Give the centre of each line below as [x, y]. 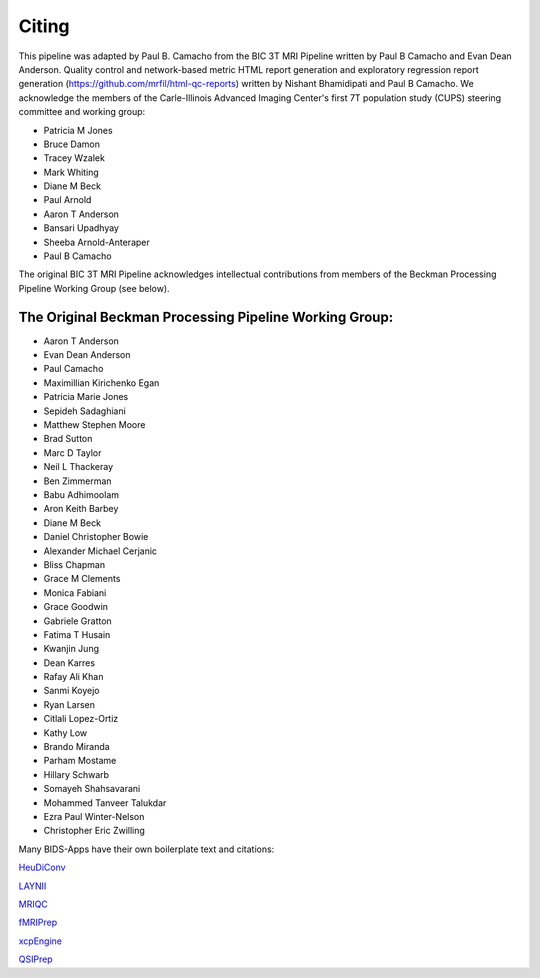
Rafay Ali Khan [73, 677]
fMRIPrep [38, 922]
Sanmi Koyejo [71, 691]
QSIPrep [36, 959]
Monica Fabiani [75, 592]
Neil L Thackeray [78, 467]
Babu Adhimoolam [81, 494]
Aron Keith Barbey [81, 509]
